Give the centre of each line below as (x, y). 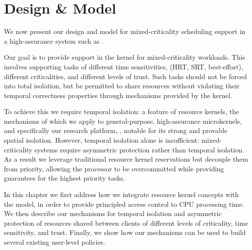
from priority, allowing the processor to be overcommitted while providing (114, 168)
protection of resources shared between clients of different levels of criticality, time (126, 223)
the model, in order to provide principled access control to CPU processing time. (124, 204)
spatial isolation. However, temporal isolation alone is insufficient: (102, 140)
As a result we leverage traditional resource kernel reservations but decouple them (126, 159)
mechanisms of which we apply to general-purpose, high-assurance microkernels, (123, 121)
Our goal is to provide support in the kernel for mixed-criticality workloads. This (125, 57)
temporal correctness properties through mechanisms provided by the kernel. (118, 95)
